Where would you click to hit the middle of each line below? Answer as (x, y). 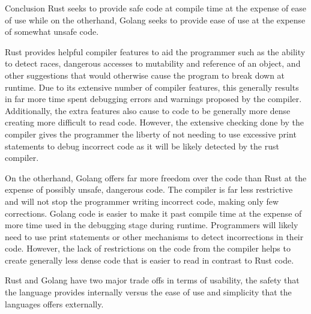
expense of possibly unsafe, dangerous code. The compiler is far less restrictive (149, 189)
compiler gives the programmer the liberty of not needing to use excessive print (151, 134)
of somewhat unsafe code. (52, 32)
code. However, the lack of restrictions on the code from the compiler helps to (148, 248)
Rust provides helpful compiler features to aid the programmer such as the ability (155, 51)
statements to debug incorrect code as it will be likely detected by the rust (142, 146)
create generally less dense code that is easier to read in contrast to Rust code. (149, 260)
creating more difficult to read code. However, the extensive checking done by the (154, 122)
